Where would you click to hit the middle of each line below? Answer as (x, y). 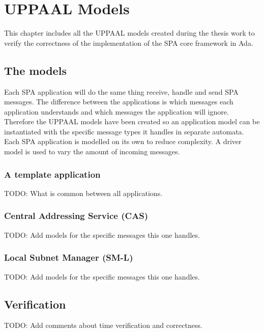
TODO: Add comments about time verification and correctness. (103, 325)
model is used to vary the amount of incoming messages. (92, 151)
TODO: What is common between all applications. (83, 193)
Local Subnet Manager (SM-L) (69, 257)
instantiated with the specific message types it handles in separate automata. (124, 131)
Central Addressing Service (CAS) (76, 216)
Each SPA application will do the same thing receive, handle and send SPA (121, 91)
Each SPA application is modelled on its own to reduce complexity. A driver (123, 141)
